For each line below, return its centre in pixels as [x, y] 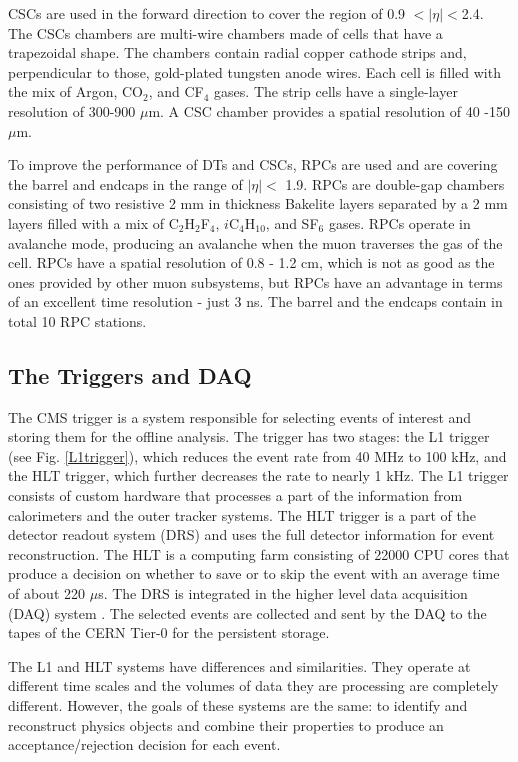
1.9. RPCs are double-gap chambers [395, 183]
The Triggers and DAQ [130, 374]
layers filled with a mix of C [93, 222]
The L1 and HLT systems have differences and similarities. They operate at [239, 665]
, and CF [176, 91]
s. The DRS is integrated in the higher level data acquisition [283, 593]
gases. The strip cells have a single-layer [336, 91]
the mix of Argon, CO [75, 91]
